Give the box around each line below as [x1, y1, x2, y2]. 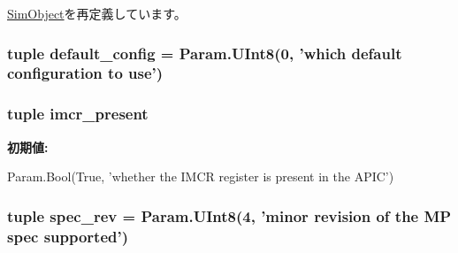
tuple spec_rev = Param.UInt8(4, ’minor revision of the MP [7, 204, 452, 226]
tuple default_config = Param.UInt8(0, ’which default [7, 42, 402, 64]
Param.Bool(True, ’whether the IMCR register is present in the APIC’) [7, 167, 394, 186]
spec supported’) [7, 225, 129, 247]
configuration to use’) [7, 62, 164, 84]
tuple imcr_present [7, 103, 149, 125]
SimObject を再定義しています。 [7, 4, 187, 22]
